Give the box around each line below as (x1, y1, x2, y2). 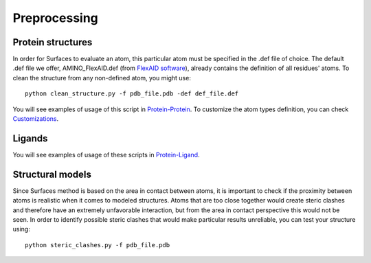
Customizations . (12, 115, 59, 123)
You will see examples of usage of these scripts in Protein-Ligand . (12, 150, 200, 159)
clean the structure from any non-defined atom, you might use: (12, 73, 192, 82)
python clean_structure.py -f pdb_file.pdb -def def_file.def (25, 90, 239, 98)
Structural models (12, 168, 92, 180)
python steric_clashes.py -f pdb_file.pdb (25, 241, 170, 249)
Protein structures (12, 36, 93, 48)
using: (12, 225, 30, 233)
